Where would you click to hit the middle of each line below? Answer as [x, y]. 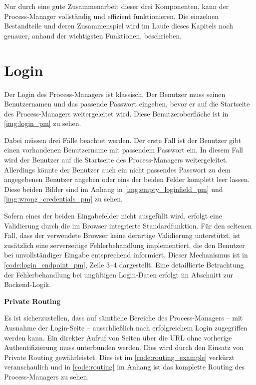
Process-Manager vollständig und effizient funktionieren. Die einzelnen [112, 16]
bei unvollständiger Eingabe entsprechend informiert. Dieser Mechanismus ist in [126, 255]
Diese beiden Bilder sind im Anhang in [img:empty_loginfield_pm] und [114, 189]
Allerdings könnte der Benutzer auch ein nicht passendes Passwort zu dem [118, 169]
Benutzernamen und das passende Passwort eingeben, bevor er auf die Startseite [127, 104]
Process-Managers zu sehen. [47, 376]
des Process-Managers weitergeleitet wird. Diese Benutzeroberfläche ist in [116, 113]
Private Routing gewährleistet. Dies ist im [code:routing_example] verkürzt [119, 357]
